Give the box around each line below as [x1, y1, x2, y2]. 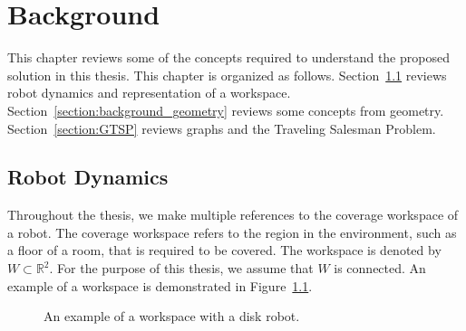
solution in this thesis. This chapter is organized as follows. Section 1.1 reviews [7, 65, 447, 84]
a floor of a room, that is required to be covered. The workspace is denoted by [7, 241, 442, 260]
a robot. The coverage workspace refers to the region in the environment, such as [7, 222, 457, 241]
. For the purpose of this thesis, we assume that [49, 259, 314, 278]
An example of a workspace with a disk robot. [44, 307, 300, 326]
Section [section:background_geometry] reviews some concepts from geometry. [7, 100, 444, 119]
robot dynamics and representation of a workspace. [7, 83, 291, 102]
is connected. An [334, 259, 426, 278]
